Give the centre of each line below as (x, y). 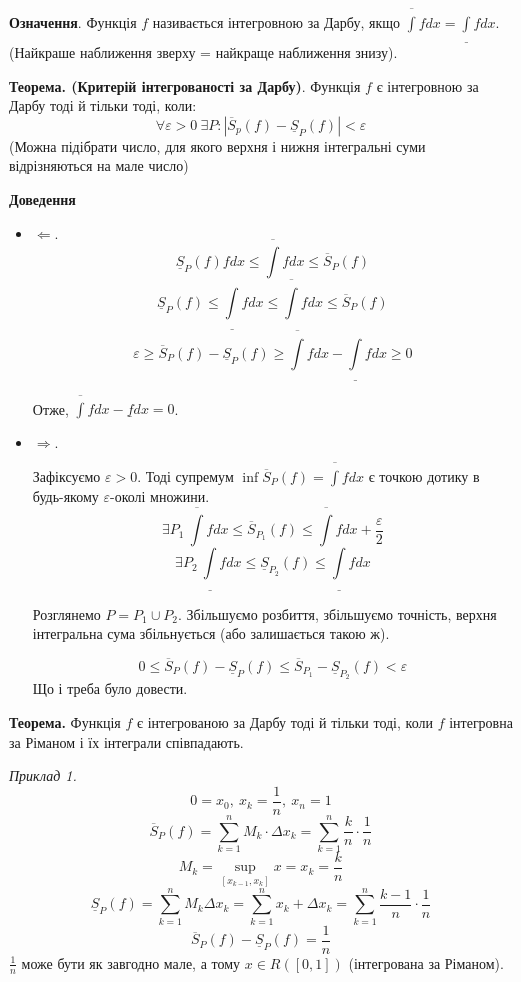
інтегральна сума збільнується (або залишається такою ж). (211, 633)
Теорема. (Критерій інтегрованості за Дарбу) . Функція (185, 85)
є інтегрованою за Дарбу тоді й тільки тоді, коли (284, 721)
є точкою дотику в (424, 476)
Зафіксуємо (66, 476)
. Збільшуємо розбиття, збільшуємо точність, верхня (337, 613)
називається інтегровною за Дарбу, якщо (276, 21)
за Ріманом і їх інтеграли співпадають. (126, 741)
